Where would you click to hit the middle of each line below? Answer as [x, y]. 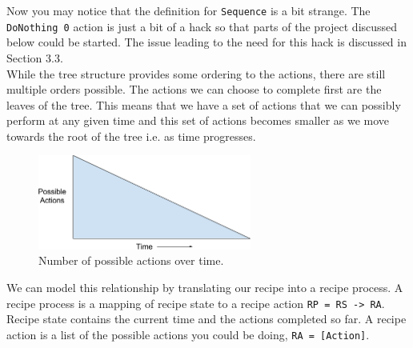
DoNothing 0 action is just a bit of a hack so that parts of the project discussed [202, 26]
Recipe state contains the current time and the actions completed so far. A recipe [206, 319]
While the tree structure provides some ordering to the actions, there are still [196, 73]
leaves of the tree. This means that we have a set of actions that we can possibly [204, 104]
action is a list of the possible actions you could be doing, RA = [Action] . [188, 334]
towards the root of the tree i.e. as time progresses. [131, 136]
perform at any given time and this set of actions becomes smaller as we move [198, 120]
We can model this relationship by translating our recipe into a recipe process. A [205, 288]
